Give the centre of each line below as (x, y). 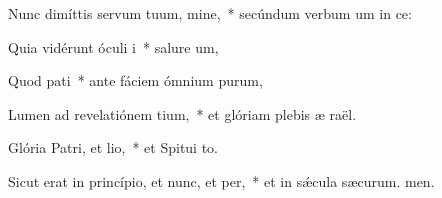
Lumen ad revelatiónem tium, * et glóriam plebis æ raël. (182, 113)
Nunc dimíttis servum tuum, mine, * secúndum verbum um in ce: (210, 13)
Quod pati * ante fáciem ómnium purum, (135, 80)
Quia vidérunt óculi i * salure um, (113, 46)
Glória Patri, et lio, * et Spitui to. (113, 147)
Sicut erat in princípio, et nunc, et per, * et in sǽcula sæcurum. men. (221, 180)
